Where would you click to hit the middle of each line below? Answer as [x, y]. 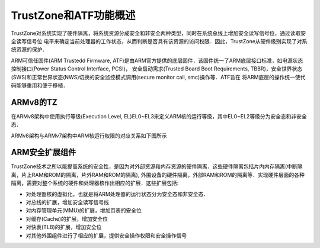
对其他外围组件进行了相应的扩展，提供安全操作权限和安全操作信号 [106, 235]
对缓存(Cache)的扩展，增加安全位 [67, 218]
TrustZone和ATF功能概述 [73, 15]
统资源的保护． [29, 50]
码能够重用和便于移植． [39, 85]
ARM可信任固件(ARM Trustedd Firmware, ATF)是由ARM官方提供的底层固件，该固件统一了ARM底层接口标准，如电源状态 [157, 60]
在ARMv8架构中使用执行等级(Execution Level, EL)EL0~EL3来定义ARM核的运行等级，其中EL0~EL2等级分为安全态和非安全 [159, 116]
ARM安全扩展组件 [44, 152]
